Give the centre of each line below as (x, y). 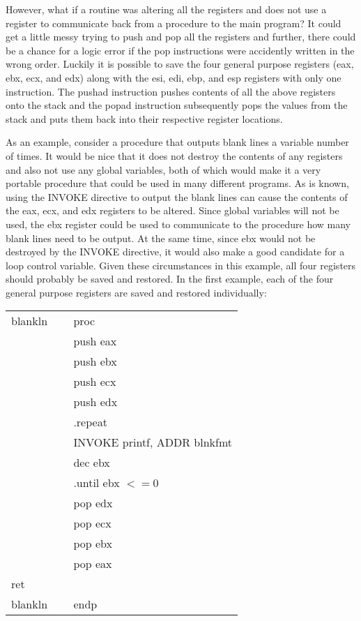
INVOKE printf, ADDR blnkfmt (153, 442)
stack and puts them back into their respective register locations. (144, 118)
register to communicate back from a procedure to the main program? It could (174, 23)
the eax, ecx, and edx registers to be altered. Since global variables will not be (172, 210)
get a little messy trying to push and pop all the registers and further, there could (181, 37)
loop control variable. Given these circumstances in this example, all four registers (181, 265)
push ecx (95, 382)
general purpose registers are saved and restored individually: (136, 292)
